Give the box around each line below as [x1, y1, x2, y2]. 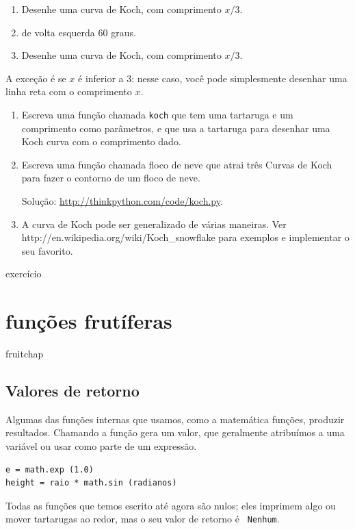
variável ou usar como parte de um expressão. [5, 439, 197, 453]
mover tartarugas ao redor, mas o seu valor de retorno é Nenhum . [5, 512, 280, 526]
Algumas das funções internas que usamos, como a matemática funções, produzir [5, 412, 345, 426]
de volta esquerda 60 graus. [21, 25, 136, 39]
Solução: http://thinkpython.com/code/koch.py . [21, 194, 223, 207]
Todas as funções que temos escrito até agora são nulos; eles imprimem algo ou [5, 498, 336, 512]
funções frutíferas [5, 307, 172, 335]
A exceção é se [5, 71, 66, 85]
